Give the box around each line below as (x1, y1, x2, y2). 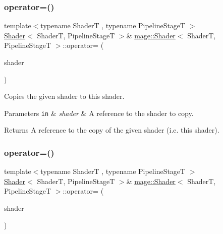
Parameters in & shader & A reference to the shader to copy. (4, 107, 194, 118)
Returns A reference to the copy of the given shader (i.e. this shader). (4, 125, 219, 135)
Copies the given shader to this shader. (4, 91, 125, 101)
